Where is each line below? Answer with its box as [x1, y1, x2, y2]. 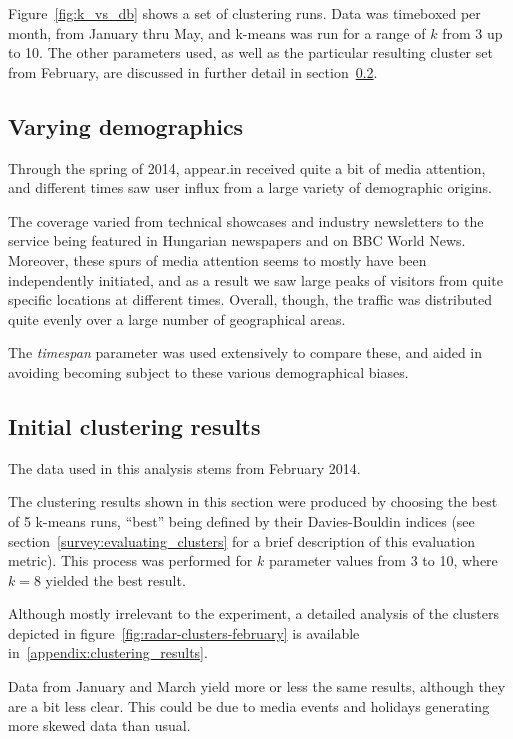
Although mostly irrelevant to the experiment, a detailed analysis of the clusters [8, 603, 499, 624]
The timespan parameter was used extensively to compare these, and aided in [8, 342, 483, 363]
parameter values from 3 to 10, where [268, 550, 498, 571]
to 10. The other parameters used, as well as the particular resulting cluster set [8, 42, 493, 63]
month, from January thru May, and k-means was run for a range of [8, 22, 426, 43]
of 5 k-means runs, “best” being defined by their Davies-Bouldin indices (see [8, 510, 475, 531]
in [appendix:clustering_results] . [8, 642, 208, 663]
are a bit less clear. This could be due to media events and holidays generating [8, 695, 490, 716]
